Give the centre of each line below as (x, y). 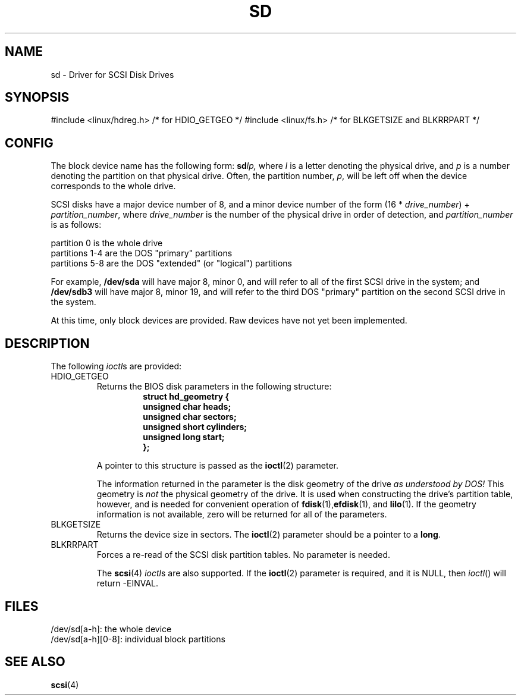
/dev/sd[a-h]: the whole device (111, 629)
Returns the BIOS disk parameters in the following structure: (214, 387)
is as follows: (76, 225)
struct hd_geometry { (186, 397)
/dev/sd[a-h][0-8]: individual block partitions (138, 639)
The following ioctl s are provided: (116, 366)
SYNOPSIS (37, 98)
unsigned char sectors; (190, 417)
